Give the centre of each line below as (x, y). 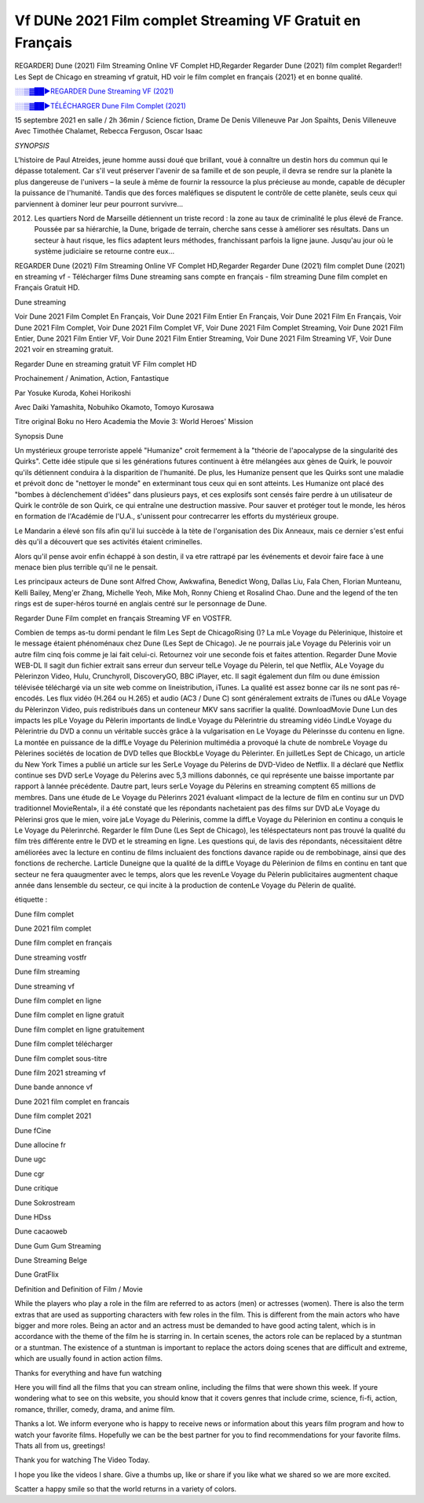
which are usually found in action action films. (89, 1359)
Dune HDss (33, 1216)
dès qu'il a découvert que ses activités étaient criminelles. (108, 542)
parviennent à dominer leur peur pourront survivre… (99, 203)
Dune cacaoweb (41, 1231)
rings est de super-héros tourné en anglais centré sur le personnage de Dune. (141, 604)
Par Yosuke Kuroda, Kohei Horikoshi (73, 393)
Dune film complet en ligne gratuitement (80, 1029)
